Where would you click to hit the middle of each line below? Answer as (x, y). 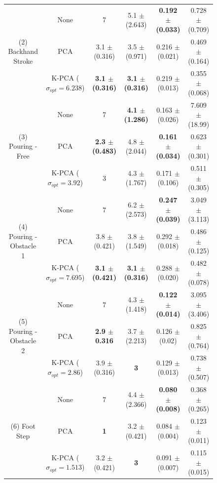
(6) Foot (23, 425)
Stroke (23, 60)
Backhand (23, 51)
